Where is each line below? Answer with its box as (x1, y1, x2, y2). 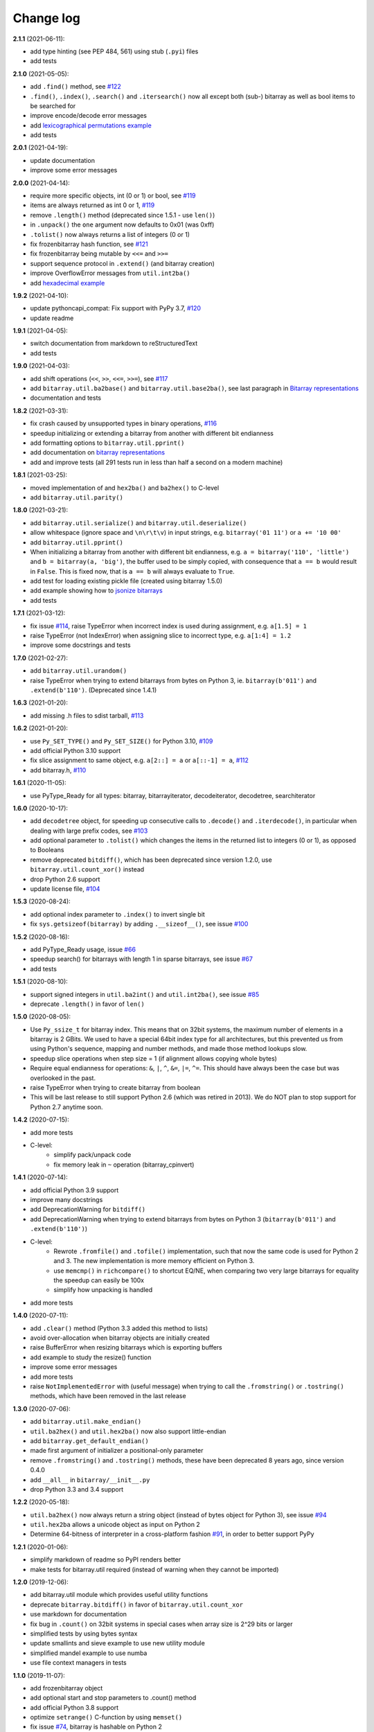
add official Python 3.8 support (30, 1703, 119, 1711)
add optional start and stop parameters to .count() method (30, 1694, 197, 1702)
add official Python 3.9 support (30, 1185, 119, 1194)
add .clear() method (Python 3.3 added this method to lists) (30, 1324, 208, 1332)
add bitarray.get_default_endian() (30, 1436, 149, 1444)
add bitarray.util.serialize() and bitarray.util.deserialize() (30, 518, 247, 527)
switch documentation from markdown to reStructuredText (30, 339, 198, 348)
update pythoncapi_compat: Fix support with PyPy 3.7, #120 (30, 304, 201, 312)
